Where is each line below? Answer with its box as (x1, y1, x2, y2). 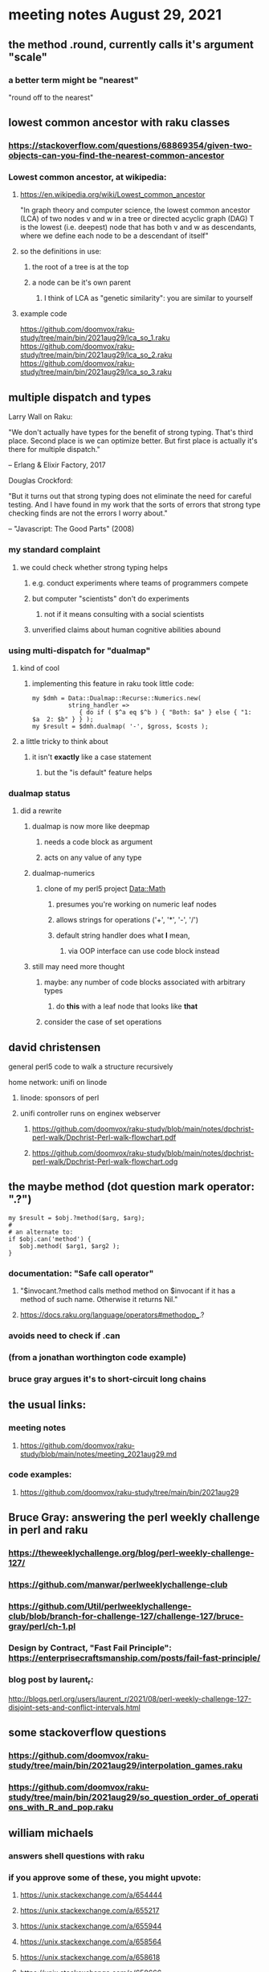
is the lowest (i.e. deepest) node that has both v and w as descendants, (19, 223, 257, 232)
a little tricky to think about (19, 736, 108, 746)
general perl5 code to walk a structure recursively (8, 1062, 173, 1071)
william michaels (8, 1826, 94, 1840)
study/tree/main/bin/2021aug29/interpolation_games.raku (8, 1760, 243, 1771)
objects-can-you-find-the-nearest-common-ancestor (8, 150, 225, 162)
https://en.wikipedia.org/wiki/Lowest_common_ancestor (19, 190, 206, 199)
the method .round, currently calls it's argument (8, 38, 255, 51)
